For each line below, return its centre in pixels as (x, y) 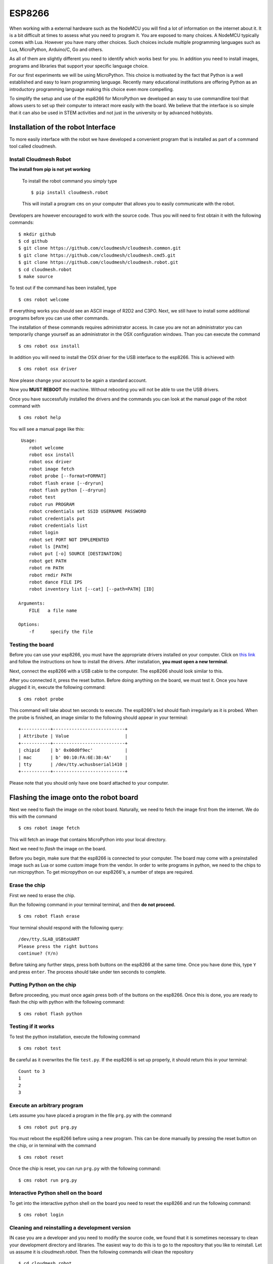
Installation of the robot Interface (62, 127)
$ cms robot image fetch (49, 828)
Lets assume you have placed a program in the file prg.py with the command (90, 1115)
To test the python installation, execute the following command (75, 1036)
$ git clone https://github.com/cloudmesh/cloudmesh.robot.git (98, 262)
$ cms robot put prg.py (48, 1127)
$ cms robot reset (41, 1157)
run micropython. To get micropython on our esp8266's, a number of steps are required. (102, 872)
